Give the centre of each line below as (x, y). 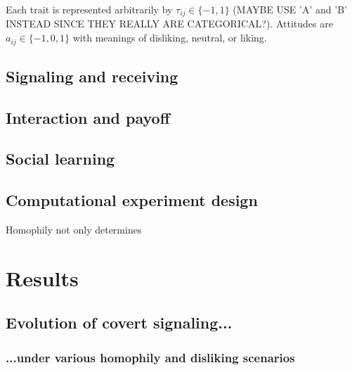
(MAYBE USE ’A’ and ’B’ (290, 9)
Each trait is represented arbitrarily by (89, 9)
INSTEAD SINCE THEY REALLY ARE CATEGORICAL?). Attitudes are (169, 24)
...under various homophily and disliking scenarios (150, 357)
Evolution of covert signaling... (119, 323)
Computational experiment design (132, 200)
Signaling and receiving (92, 76)
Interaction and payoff (88, 117)
